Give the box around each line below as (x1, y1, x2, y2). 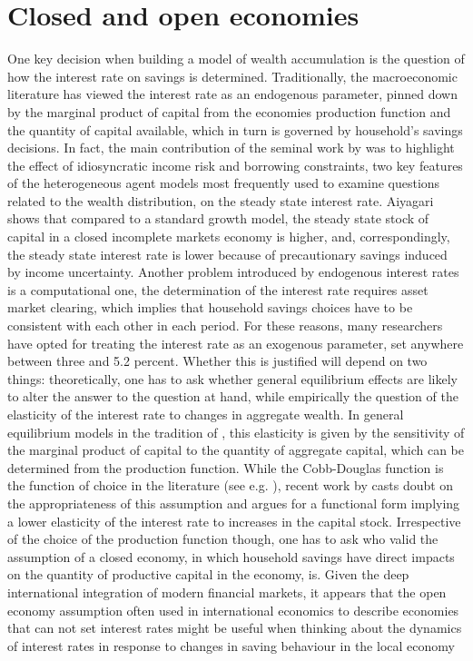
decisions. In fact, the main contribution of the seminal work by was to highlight (7, 138, 455, 157)
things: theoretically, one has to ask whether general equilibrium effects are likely (7, 369, 458, 388)
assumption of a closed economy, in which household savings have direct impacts (7, 547, 455, 566)
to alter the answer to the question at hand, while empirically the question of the (7, 387, 458, 406)
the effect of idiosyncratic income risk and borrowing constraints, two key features (7, 155, 463, 174)
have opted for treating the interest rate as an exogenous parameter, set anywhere (7, 333, 464, 352)
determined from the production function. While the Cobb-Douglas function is (7, 458, 444, 477)
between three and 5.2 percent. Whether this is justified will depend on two (7, 351, 428, 370)
